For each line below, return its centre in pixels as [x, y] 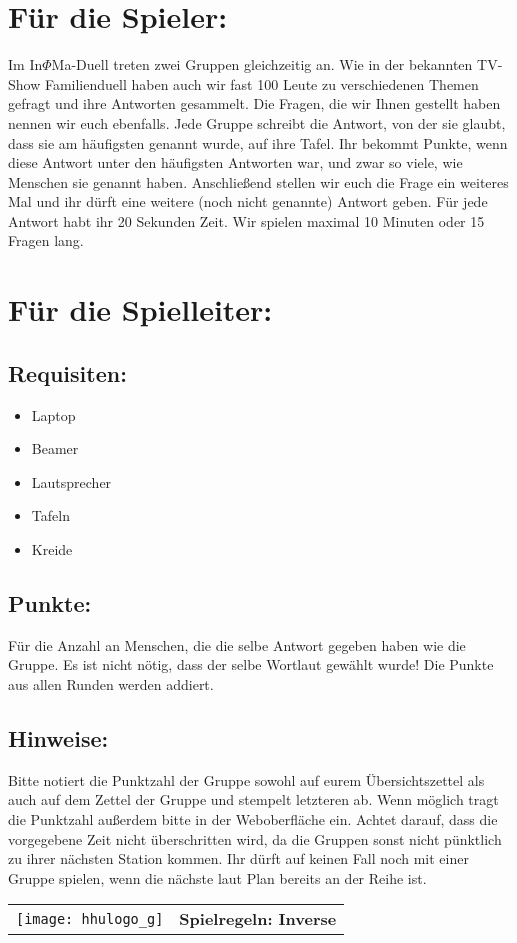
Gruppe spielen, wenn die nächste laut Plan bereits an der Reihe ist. [217, 877]
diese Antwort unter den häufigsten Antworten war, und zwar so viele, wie [235, 162]
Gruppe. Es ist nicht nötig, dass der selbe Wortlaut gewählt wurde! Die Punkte [251, 664]
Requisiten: [67, 372]
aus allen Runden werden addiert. [111, 684]
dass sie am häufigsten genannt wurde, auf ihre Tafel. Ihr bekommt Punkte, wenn [258, 142]
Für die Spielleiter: [140, 309]
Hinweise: [58, 737]
